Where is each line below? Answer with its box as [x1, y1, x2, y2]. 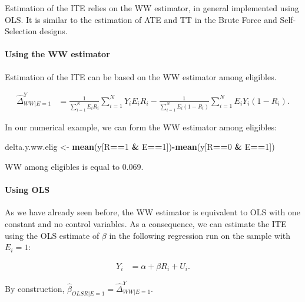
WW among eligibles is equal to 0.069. [5, 160, 144, 172]
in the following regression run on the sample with [109, 229, 291, 241]
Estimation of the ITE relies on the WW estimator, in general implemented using [5, 2, 299, 14]
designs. [39, 25, 68, 37]
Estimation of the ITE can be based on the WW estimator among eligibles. [5, 70, 277, 83]
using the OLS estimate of [5, 229, 100, 241]
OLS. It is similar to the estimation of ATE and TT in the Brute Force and [5, 13, 277, 25]
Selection [5, 25, 37, 37]
